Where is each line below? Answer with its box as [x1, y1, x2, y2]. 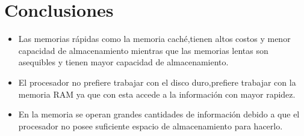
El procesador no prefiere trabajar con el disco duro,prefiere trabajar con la [18, 75, 296, 88]
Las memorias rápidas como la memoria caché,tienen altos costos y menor [18, 32, 291, 45]
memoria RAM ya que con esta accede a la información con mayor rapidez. [18, 87, 296, 100]
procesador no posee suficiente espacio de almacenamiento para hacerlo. [18, 119, 283, 132]
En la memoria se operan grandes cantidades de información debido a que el [18, 108, 300, 120]
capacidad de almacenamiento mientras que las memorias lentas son [18, 44, 268, 56]
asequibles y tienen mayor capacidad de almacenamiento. [18, 56, 229, 68]
